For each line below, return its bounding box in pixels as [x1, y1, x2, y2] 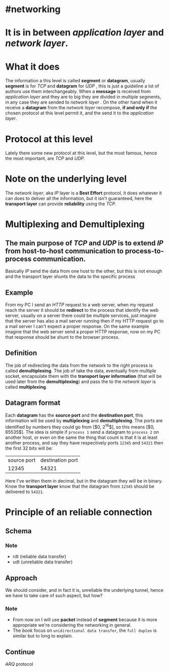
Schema [5, 527, 32, 535]
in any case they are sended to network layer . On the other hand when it [5, 99, 158, 105]
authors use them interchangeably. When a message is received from [5, 88, 151, 94]
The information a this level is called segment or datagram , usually [5, 78, 145, 84]
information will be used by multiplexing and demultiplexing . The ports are [5, 418, 163, 424]
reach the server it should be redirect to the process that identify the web [5, 307, 159, 313]
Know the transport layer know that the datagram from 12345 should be [5, 484, 155, 490]
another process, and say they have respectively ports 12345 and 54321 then [5, 440, 163, 446]
